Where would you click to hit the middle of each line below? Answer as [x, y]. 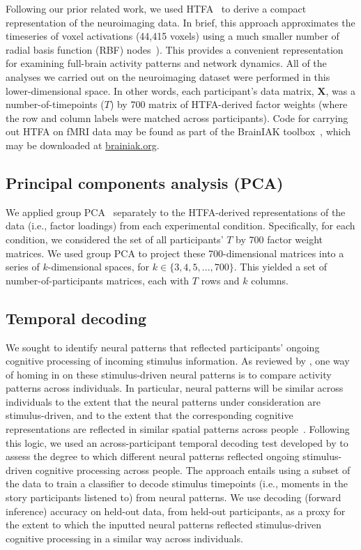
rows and [220, 280]
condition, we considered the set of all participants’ [115, 239]
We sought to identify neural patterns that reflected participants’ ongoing [163, 347]
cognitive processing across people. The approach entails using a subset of [193, 469]
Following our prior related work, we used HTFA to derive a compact [156, 8]
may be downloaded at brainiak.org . [83, 145]
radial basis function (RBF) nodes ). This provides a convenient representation [175, 49]
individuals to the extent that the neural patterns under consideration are [163, 401]
